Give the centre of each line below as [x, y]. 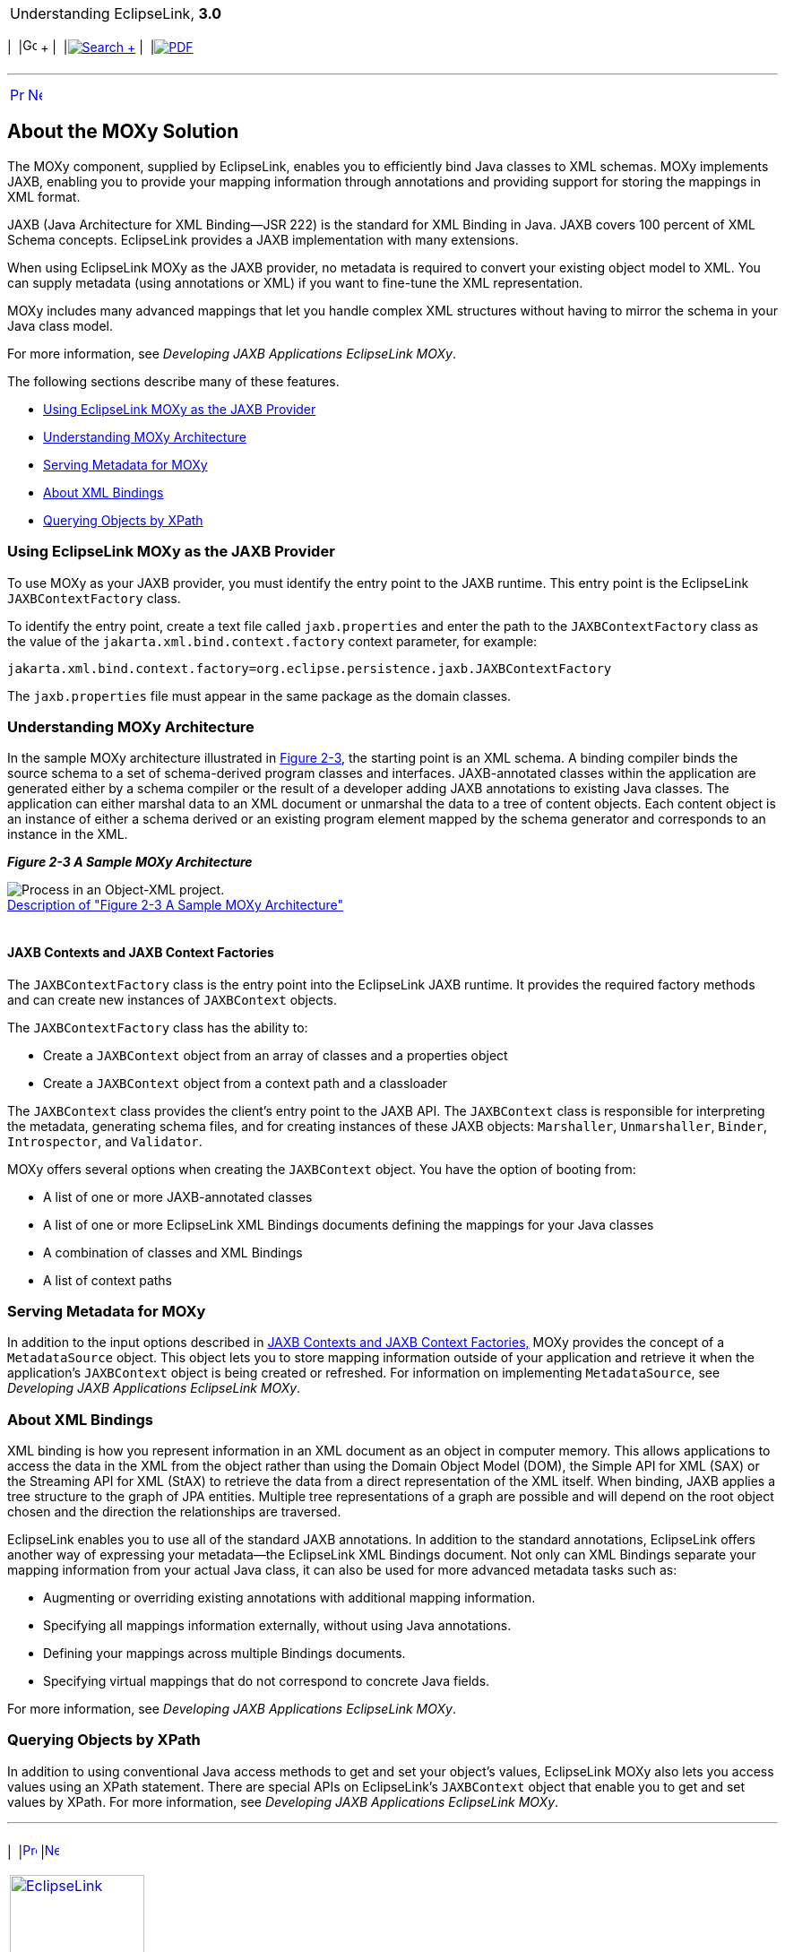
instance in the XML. [68, 834]
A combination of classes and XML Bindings [173, 1252]
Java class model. [60, 325]
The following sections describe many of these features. [173, 381]
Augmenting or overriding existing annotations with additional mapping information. [289, 1598]
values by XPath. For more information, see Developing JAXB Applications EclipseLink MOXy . [283, 1801]
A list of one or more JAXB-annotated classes [178, 1196]
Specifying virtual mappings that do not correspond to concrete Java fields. [267, 1681]
